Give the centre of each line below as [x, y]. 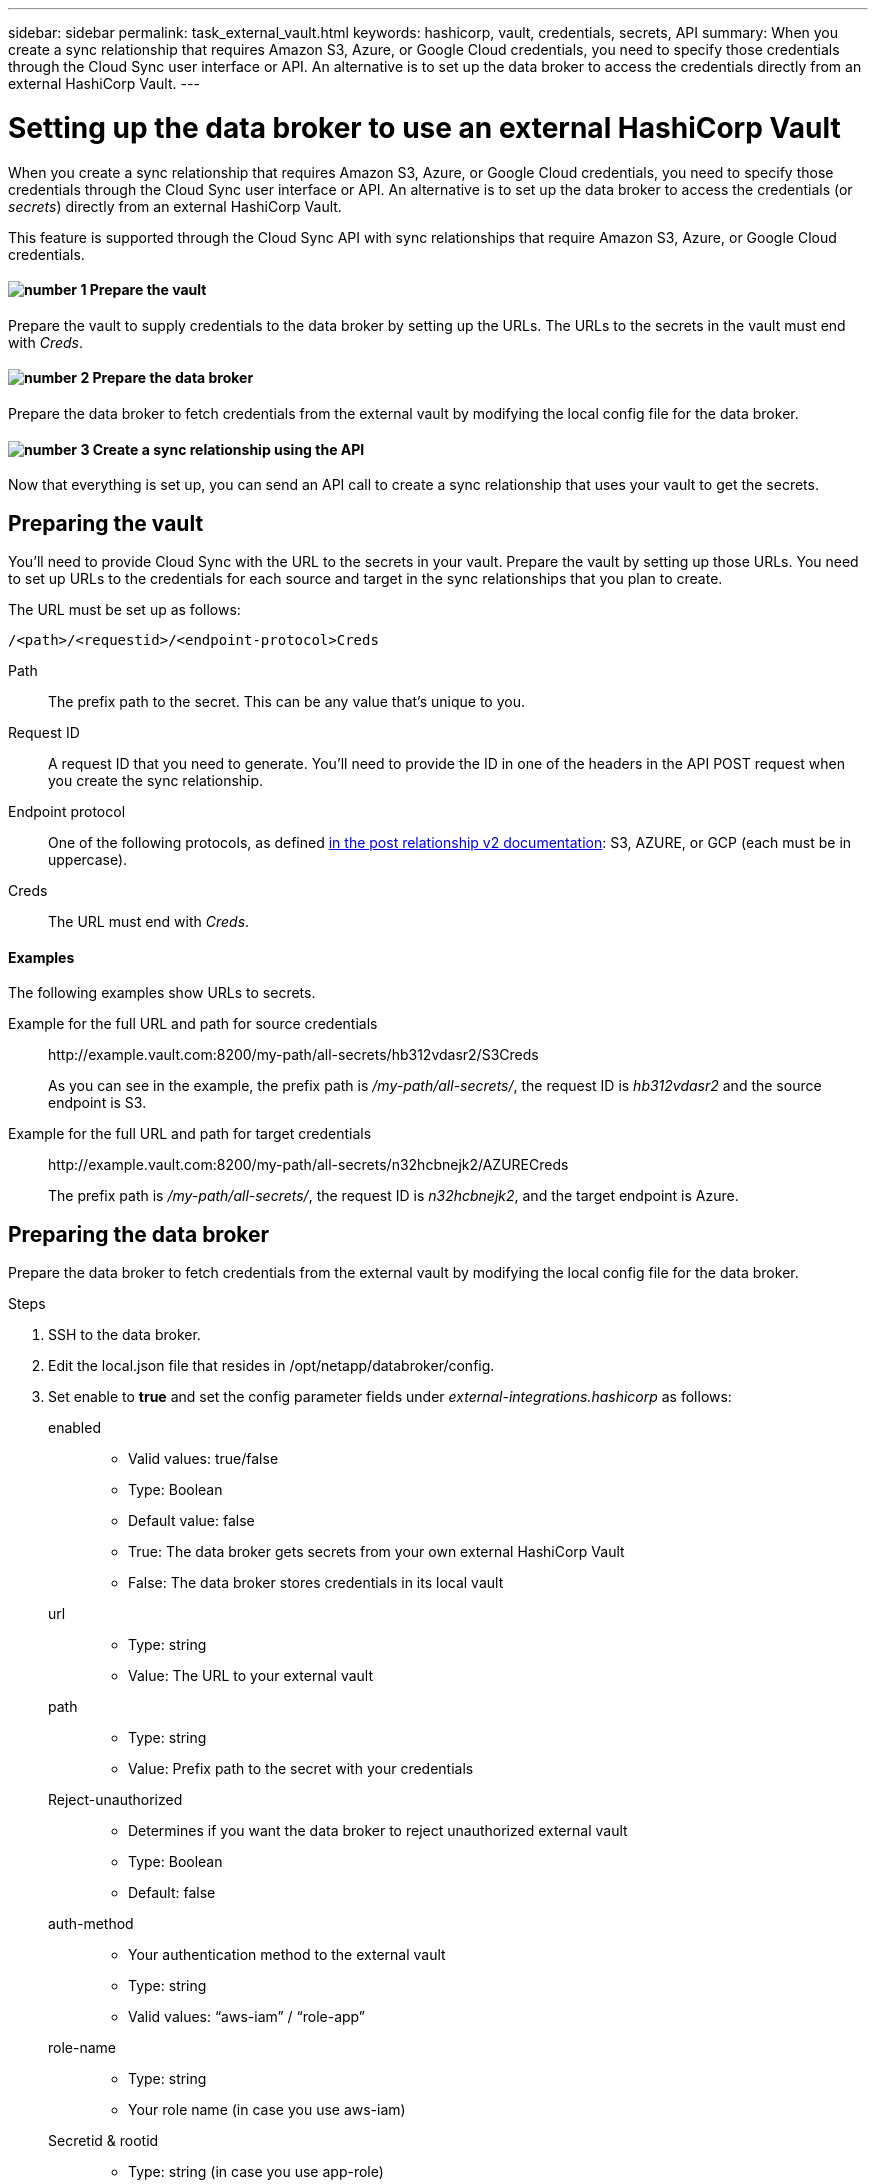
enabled [74, 1428]
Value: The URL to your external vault [250, 1676]
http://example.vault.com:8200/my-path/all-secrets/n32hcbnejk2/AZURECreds [308, 1165]
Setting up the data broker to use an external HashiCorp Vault [424, 127]
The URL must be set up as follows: [124, 609]
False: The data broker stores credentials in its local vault [316, 1583]
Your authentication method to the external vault [287, 1955]
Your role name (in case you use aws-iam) [267, 2110]
